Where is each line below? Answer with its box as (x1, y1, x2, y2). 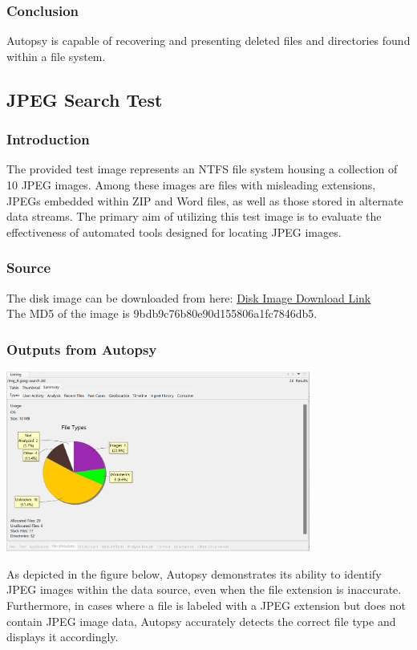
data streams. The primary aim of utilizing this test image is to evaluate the (6, 208, 382, 225)
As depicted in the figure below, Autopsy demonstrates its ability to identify (6, 565, 382, 582)
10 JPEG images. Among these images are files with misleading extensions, (6, 177, 376, 193)
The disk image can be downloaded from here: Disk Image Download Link (6, 289, 371, 306)
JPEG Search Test (6, 87, 163, 112)
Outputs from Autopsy (6, 339, 157, 359)
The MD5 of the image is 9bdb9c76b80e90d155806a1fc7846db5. (6, 305, 318, 322)
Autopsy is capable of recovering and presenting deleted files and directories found (6, 32, 411, 49)
